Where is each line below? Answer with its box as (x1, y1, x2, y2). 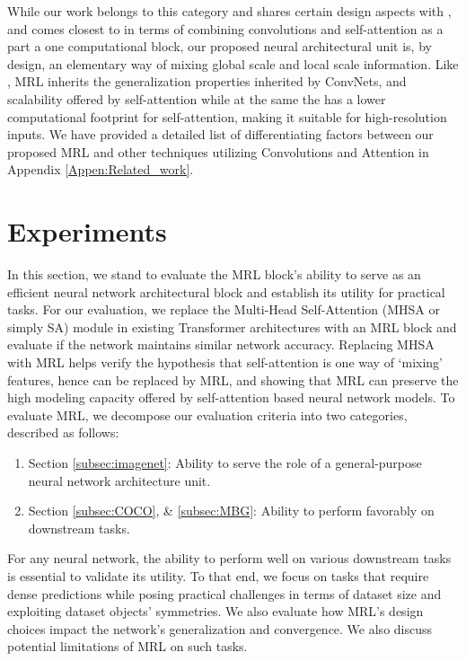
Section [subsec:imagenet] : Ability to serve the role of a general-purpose (28, 454, 422, 472)
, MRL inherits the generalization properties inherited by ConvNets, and (7, 72, 407, 91)
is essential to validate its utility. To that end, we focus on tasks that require (7, 566, 429, 585)
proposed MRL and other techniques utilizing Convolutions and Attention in (7, 142, 429, 161)
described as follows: (7, 423, 119, 442)
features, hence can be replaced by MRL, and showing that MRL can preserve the (7, 370, 459, 389)
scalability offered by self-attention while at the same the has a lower (7, 89, 386, 108)
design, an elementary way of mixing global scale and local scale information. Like (7, 54, 459, 73)
